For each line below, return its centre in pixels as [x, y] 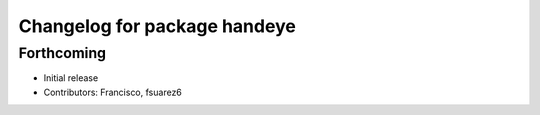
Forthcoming [62, 53]
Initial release [71, 78]
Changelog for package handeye [157, 26]
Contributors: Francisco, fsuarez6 [112, 92]
